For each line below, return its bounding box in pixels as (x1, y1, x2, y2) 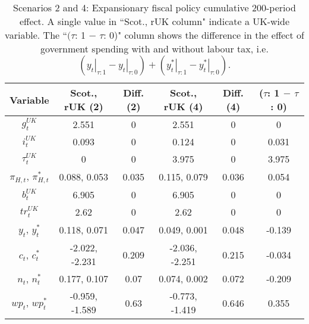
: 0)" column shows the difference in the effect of (103, 28, 304, 42)
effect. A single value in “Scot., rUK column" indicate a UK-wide (19, 14, 290, 28)
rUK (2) (64, 99, 103, 113)
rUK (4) (163, 99, 203, 113)
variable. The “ (5, 28, 68, 42)
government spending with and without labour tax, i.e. (40, 42, 269, 55)
